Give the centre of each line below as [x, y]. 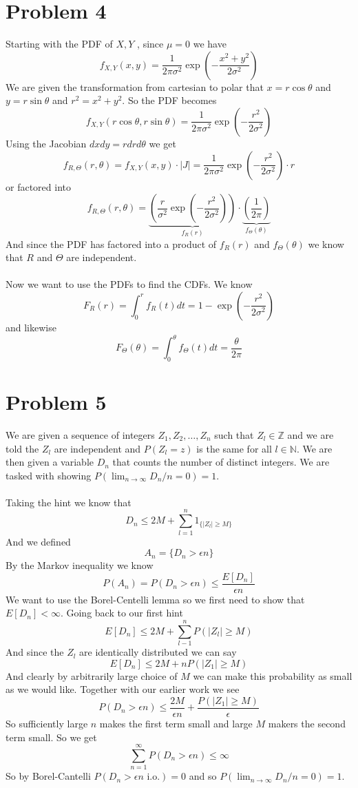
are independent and [97, 448]
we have [210, 44]
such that [234, 434]
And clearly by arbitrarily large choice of [92, 675]
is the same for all [234, 448]
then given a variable [50, 462]
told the [22, 448]
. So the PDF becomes [169, 100]
